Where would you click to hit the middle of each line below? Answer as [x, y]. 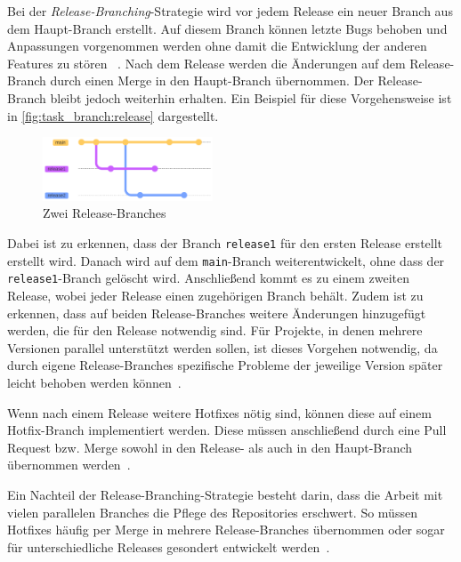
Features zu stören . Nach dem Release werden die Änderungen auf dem [206, 63]
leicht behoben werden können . [94, 382]
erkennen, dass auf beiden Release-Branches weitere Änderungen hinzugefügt [217, 313]
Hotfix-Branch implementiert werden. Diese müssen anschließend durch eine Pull [227, 430]
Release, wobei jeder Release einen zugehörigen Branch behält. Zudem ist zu [215, 296]
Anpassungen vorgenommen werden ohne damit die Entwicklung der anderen [217, 46]
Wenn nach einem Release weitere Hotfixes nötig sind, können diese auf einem [219, 412]
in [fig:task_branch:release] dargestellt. [113, 115]
